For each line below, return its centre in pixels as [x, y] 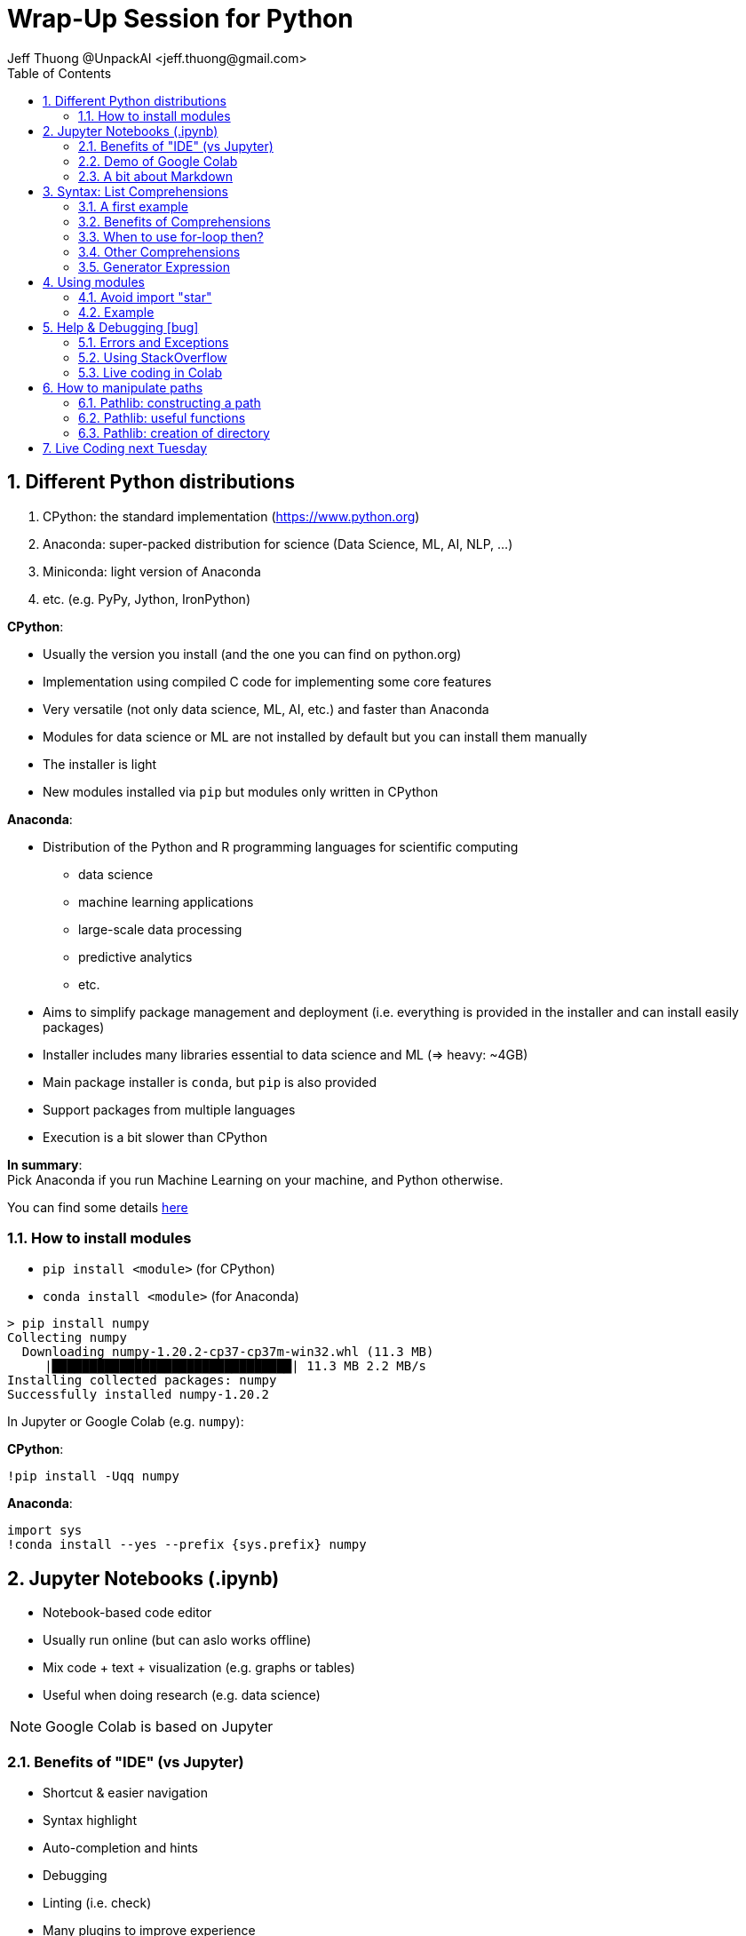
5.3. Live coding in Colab [151, 372]
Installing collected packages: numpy [142, 1381]
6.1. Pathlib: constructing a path [170, 402]
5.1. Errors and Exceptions [154, 342]
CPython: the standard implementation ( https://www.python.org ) [231, 516]
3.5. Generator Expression [154, 266]
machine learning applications [166, 901]
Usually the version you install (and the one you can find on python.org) [252, 654]
